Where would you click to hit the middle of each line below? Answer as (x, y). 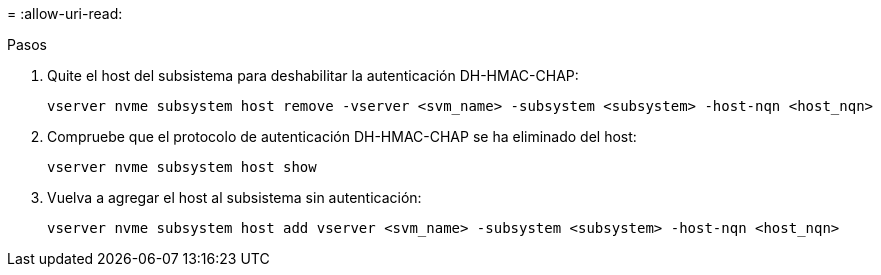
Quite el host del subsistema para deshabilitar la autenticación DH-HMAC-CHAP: (313, 75)
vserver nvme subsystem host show (182, 167)
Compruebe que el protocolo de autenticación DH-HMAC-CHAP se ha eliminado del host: (342, 136)
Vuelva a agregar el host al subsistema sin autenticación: (234, 197)
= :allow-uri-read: (65, 13)
